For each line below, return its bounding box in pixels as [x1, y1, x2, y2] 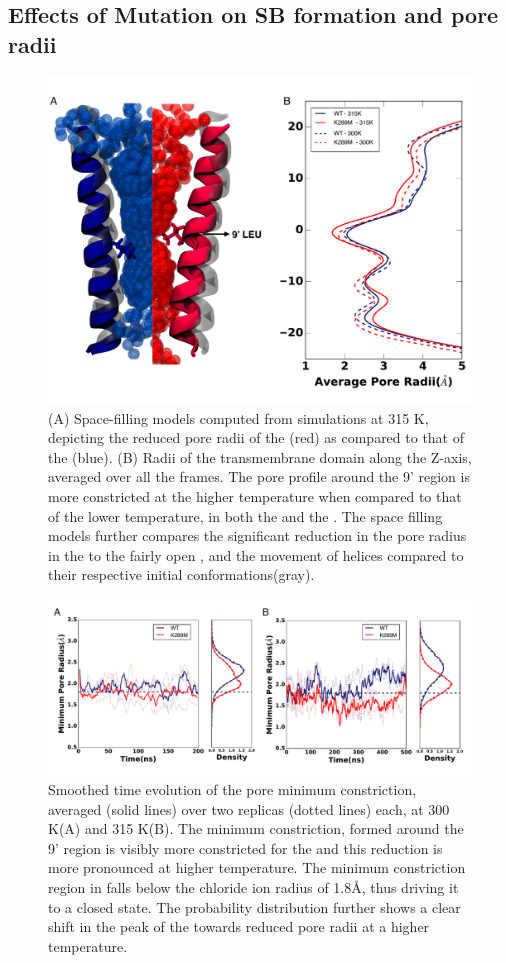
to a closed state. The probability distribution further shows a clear [48, 896, 461, 917]
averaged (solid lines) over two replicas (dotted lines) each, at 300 [48, 798, 450, 819]
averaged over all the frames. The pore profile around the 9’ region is [48, 466, 470, 487]
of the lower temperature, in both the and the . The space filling [48, 505, 443, 526]
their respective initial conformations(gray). [48, 564, 315, 585]
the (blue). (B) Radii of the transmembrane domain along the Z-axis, [48, 446, 472, 467]
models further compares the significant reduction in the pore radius [48, 525, 467, 546]
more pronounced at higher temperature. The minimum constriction [48, 857, 466, 878]
